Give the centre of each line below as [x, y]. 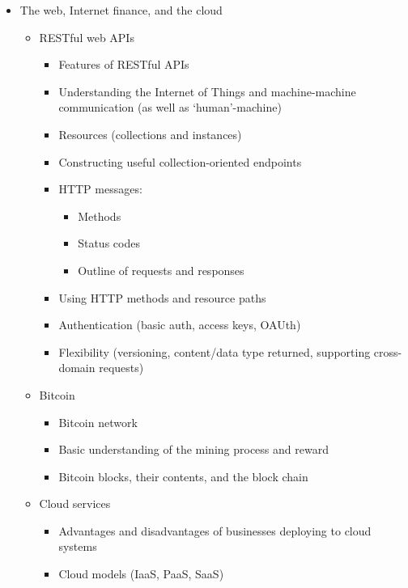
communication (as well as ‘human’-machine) [170, 107]
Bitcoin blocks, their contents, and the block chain [183, 476]
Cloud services [75, 503]
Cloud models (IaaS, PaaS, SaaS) [141, 574]
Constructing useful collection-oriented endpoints [180, 161]
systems [78, 546]
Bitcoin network [98, 422]
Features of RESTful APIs [124, 64]
